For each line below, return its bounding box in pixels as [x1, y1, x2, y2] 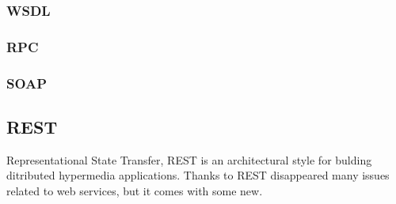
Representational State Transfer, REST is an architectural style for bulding [6, 151, 372, 168]
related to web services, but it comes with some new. [6, 182, 263, 198]
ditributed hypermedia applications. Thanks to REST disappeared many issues [6, 167, 390, 183]
